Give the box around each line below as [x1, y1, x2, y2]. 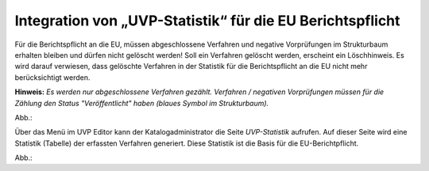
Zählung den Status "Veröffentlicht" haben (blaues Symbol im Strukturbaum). [14, 98, 269, 108]
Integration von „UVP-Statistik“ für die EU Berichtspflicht [14, 12, 400, 29]
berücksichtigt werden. [14, 72, 91, 82]
